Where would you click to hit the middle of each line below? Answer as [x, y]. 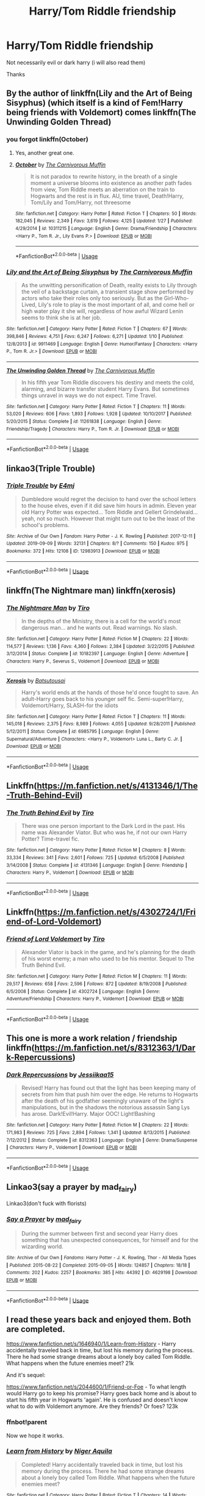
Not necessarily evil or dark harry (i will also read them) [76, 62]
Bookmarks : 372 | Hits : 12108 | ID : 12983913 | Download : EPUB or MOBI [83, 551]
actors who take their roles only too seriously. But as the [92, 298]
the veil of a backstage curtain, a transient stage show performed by [107, 292]
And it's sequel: [26, 1375]
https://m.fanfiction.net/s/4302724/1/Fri [117, 912]
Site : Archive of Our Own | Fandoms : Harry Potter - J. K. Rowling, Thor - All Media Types [101, 1258]
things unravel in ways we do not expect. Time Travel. [89, 395]
